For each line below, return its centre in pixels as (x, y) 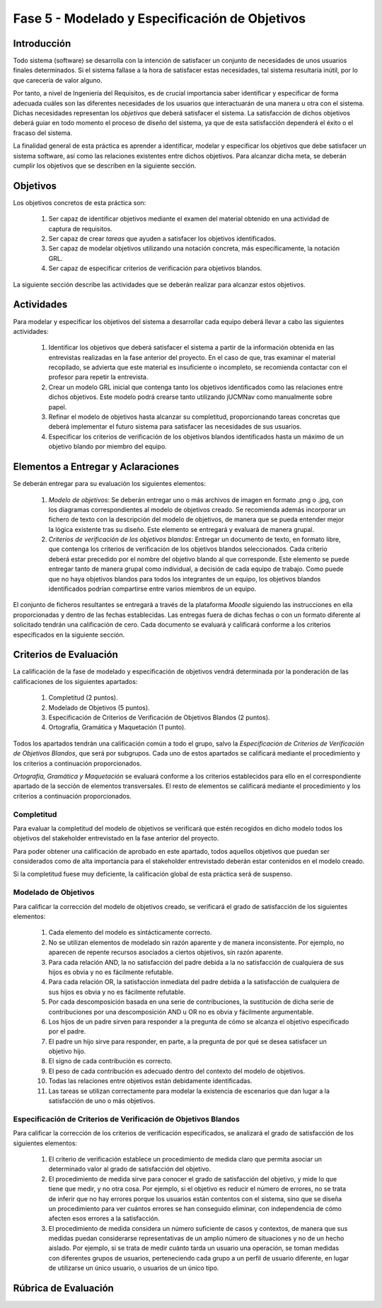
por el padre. (67, 1031)
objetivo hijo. (67, 1051)
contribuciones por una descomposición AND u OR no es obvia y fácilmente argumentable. (181, 1012)
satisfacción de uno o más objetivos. (102, 1101)
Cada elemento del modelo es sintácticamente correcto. (130, 932)
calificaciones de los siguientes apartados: (75, 681)
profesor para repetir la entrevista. (98, 377)
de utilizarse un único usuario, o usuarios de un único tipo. (134, 1268)
